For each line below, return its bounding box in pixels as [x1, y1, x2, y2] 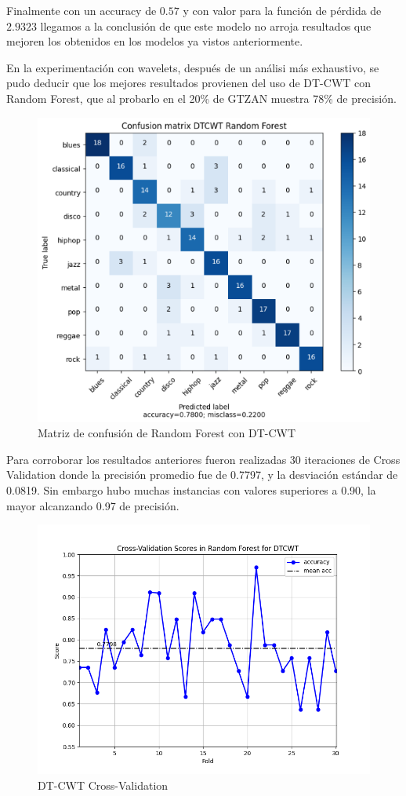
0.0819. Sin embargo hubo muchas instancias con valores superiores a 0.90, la [6, 482, 376, 498]
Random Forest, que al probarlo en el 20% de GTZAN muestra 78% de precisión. [6, 89, 397, 106]
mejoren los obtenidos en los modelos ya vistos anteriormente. [6, 33, 303, 49]
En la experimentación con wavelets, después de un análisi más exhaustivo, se [6, 59, 379, 75]
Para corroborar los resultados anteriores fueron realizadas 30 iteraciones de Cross [6, 451, 401, 467]
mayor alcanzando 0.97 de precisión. [6, 497, 179, 513]
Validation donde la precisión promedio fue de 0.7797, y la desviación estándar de [6, 466, 398, 483]
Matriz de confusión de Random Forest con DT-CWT [38, 425, 296, 441]
